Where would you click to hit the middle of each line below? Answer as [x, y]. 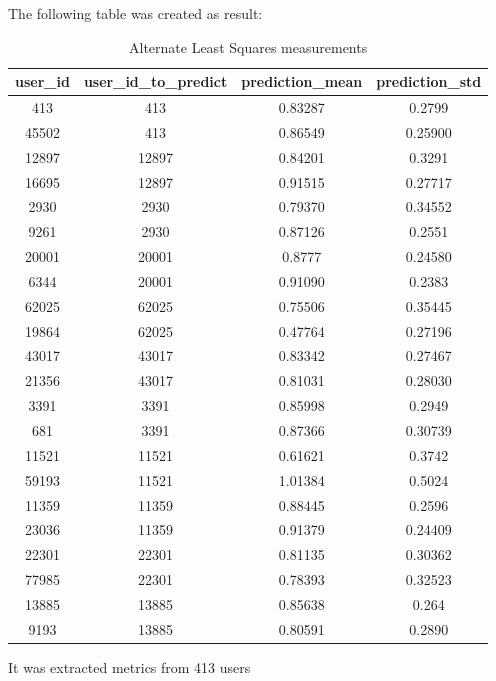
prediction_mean [302, 81]
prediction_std [429, 81]
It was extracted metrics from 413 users [129, 666]
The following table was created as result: [135, 13]
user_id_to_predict [155, 81]
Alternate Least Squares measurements [248, 46]
